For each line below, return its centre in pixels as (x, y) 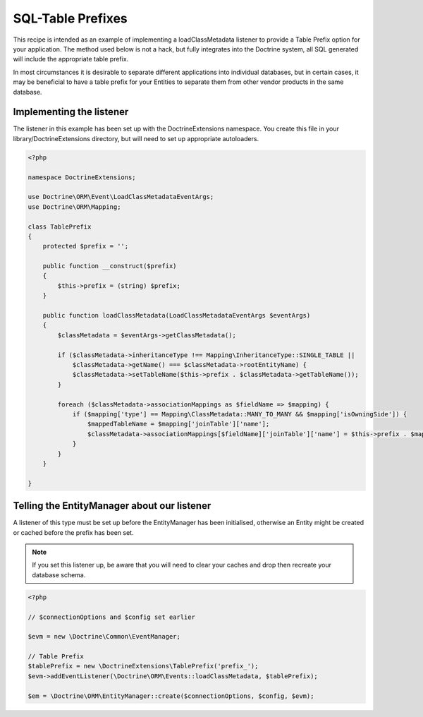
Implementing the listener (71, 112)
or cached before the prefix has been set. (73, 532)
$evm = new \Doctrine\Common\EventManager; (104, 637)
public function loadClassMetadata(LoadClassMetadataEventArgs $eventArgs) (177, 315)
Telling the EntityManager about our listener (112, 506)
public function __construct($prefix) (110, 266)
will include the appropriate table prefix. (71, 59)
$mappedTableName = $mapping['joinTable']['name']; (178, 424)
